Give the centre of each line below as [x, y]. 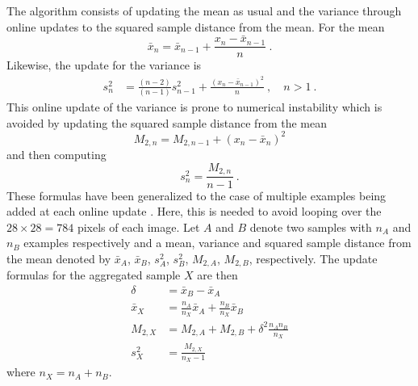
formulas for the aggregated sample [94, 275]
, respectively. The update [313, 258]
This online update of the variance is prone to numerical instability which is [194, 107]
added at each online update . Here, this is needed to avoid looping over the [194, 211]
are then [217, 275]
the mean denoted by [59, 258]
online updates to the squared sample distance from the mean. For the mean [196, 26]
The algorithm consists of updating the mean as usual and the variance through [204, 10]
